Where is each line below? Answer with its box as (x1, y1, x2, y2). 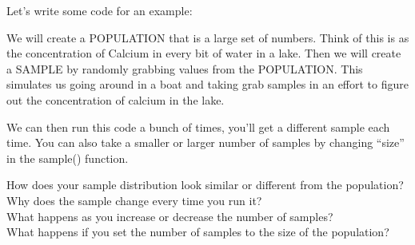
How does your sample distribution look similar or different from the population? (6, 176, 404, 193)
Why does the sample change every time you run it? (6, 192, 262, 208)
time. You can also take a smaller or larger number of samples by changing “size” (6, 134, 405, 151)
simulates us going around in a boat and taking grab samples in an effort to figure (6, 76, 409, 93)
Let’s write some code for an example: (6, 2, 193, 18)
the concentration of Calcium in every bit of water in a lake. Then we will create (6, 45, 401, 61)
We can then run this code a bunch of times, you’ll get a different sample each (6, 118, 390, 135)
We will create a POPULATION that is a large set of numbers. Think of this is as (6, 29, 409, 45)
